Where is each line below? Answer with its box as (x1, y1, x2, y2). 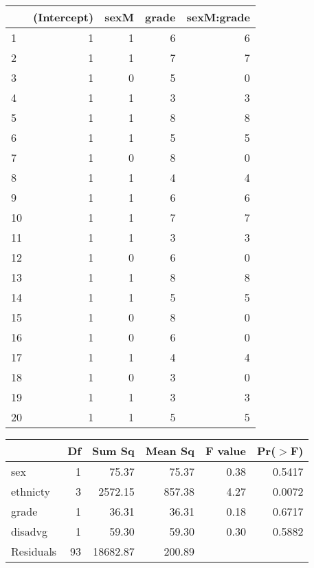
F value (205, 443, 247, 459)
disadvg (11, 523, 47, 539)
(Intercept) (33, 9, 94, 25)
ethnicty (11, 483, 50, 499)
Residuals (11, 543, 57, 559)
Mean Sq (145, 443, 194, 459)
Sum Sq (91, 443, 135, 459)
